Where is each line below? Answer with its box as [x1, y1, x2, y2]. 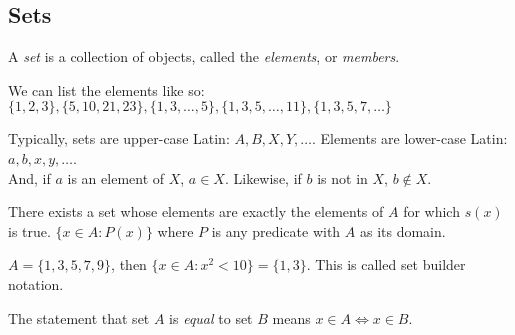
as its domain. [359, 220, 446, 241]
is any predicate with [211, 220, 341, 241]
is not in [317, 167, 368, 188]
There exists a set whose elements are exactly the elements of [8, 201, 384, 222]
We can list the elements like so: [8, 79, 205, 100]
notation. [8, 273, 64, 294]
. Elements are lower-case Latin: [311, 128, 508, 149]
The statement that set [8, 307, 150, 328]
